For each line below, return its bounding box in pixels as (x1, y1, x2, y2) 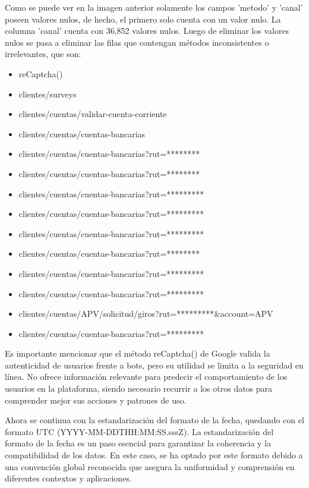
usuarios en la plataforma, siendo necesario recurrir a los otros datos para (5, 382, 273, 395)
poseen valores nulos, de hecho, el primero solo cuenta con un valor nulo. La (5, 12, 281, 25)
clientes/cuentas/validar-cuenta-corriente (18, 108, 167, 120)
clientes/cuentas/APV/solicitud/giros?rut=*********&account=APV (18, 307, 273, 320)
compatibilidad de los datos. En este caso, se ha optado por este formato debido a (5, 449, 303, 461)
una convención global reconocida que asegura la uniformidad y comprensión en (5, 460, 295, 473)
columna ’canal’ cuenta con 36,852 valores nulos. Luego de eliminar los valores (5, 24, 289, 37)
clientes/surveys (18, 87, 77, 100)
